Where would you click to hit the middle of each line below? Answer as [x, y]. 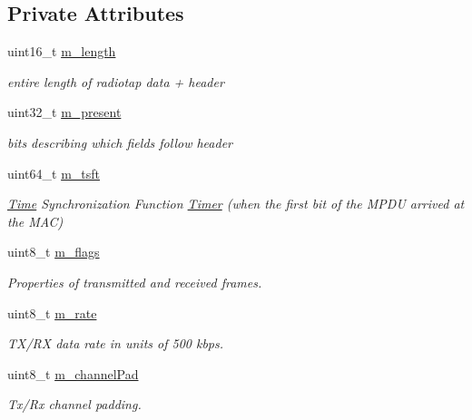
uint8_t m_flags [54, 252]
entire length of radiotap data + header [116, 81]
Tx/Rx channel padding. [74, 404]
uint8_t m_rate [52, 313]
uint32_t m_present [64, 112]
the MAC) [35, 221]
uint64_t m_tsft [54, 173]
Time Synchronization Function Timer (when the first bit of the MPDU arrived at [236, 204]
